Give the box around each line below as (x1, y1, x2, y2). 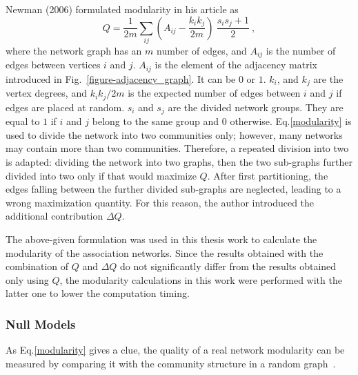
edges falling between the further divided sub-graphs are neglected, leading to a (6, 182, 341, 196)
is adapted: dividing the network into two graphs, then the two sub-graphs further (6, 154, 352, 169)
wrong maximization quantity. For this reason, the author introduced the (6, 195, 315, 209)
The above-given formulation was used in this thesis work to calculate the (6, 231, 317, 246)
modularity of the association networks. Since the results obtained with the (6, 245, 324, 260)
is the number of (266, 43, 336, 57)
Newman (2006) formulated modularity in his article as (6, 2, 239, 16)
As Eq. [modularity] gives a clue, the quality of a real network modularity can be (6, 343, 345, 357)
